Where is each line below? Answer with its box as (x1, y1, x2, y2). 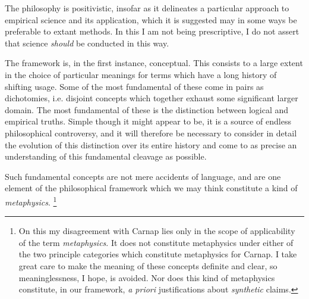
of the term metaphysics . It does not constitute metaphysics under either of (18, 236, 294, 248)
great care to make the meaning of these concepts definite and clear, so (18, 259, 278, 272)
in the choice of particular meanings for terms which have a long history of (5, 68, 277, 80)
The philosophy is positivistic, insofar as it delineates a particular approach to (5, 2, 289, 14)
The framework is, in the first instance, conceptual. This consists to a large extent (5, 57, 303, 69)
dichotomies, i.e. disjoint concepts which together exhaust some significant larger (5, 92, 298, 104)
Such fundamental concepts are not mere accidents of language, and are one (5, 170, 281, 182)
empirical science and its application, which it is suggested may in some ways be (5, 13, 297, 26)
